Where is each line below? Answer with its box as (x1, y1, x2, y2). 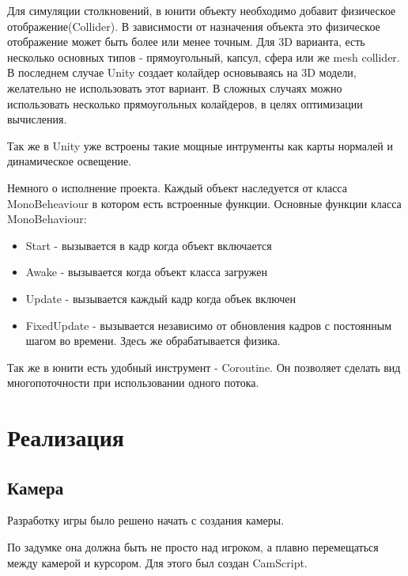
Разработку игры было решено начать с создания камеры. (7, 512, 285, 529)
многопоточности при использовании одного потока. (7, 374, 259, 391)
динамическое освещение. (7, 153, 132, 169)
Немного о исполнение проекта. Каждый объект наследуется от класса (7, 179, 347, 195)
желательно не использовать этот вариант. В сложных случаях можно (7, 79, 342, 96)
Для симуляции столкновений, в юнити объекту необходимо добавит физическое (7, 2, 396, 18)
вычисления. (7, 111, 67, 127)
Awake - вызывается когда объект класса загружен (25, 263, 268, 280)
